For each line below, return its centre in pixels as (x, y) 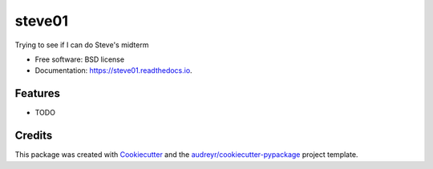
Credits (34, 136)
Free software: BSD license (79, 59)
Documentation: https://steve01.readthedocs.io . (113, 70)
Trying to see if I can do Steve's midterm (82, 45)
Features (37, 93)
